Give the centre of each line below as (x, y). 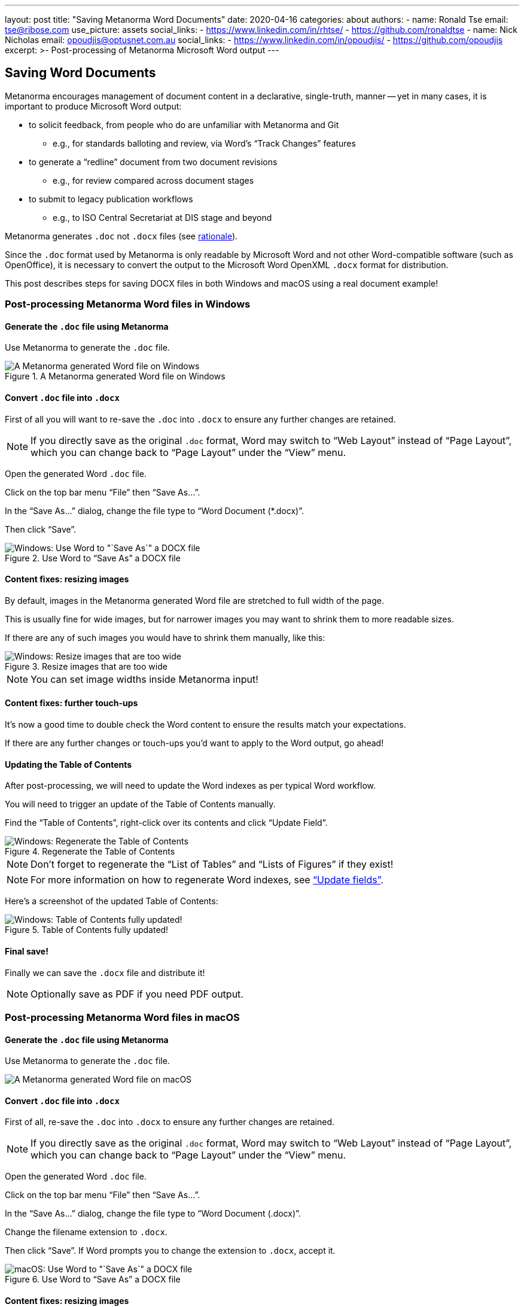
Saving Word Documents (80, 73)
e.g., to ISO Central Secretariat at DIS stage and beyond (162, 217)
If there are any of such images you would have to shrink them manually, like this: (165, 637)
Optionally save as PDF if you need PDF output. (137, 994)
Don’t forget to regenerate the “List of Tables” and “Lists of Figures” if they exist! (212, 864)
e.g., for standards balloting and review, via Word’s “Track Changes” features (204, 143)
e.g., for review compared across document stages (153, 180)
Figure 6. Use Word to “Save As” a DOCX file (93, 1279)
